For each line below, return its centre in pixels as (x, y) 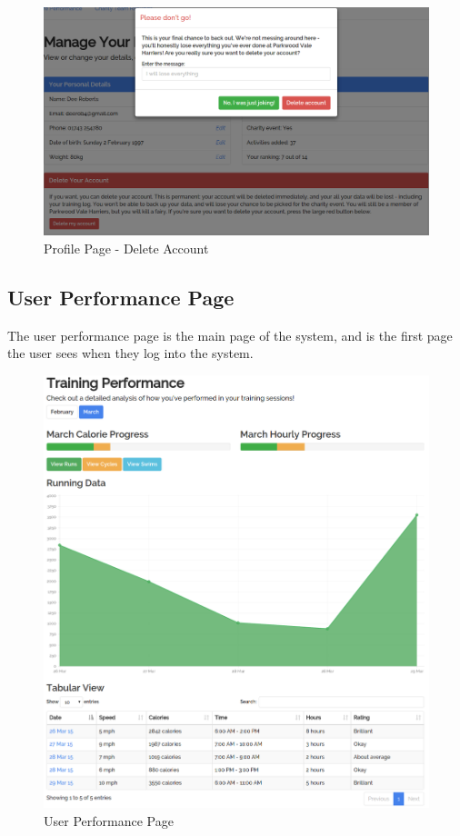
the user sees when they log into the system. (130, 353)
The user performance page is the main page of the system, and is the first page (230, 335)
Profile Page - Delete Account (126, 248)
